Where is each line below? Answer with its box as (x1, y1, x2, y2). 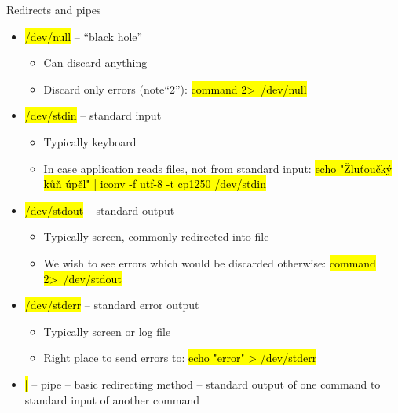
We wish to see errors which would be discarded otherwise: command (43, 254, 376, 271)
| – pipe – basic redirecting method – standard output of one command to (24, 375, 381, 392)
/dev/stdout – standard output (24, 201, 175, 218)
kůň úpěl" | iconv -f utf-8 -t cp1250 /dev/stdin (43, 175, 266, 192)
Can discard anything (43, 54, 148, 71)
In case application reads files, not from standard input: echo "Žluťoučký (43, 160, 393, 176)
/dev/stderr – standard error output (24, 297, 199, 313)
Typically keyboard (43, 133, 137, 149)
